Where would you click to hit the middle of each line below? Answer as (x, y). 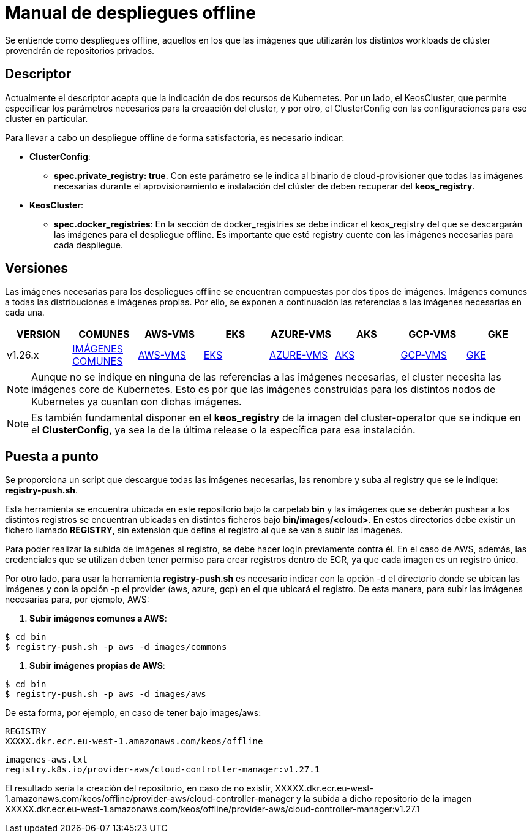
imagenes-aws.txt (46, 760)
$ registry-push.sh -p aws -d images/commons (116, 647)
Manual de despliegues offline (130, 13)
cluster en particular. (47, 118)
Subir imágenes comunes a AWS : (98, 619)
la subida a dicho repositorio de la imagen (388, 799)
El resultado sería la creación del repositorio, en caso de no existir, (139, 788)
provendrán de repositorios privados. (80, 50)
